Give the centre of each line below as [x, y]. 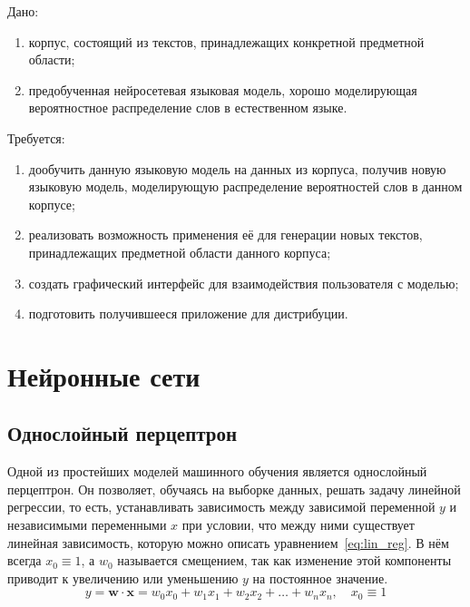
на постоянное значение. [320, 578]
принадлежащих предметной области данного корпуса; [180, 252]
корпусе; [52, 204]
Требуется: [36, 137]
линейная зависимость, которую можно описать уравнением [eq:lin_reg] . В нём [228, 542]
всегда [24, 560]
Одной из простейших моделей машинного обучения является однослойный [217, 471]
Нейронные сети [104, 375]
